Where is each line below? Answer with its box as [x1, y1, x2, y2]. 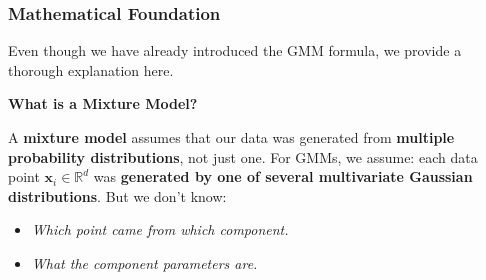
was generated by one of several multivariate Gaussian [93, 166, 473, 187]
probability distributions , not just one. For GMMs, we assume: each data [8, 146, 478, 167]
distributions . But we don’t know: [8, 185, 227, 206]
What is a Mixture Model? [8, 93, 198, 114]
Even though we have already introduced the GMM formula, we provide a [8, 40, 462, 61]
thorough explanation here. [8, 59, 174, 80]
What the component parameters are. [31, 252, 258, 273]
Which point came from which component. [31, 219, 289, 240]
